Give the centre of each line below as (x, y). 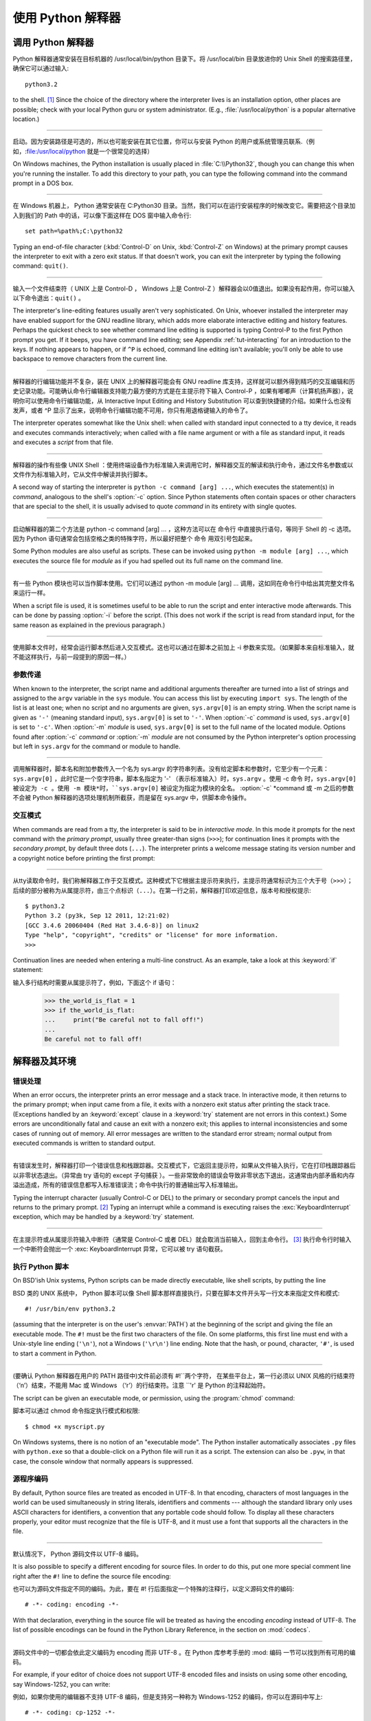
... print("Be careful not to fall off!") (124, 1020)
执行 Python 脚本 (41, 1267)
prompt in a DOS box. (43, 183)
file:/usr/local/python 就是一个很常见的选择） (90, 151)
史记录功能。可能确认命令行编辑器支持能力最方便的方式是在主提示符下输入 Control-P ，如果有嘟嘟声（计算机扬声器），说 (183, 391)
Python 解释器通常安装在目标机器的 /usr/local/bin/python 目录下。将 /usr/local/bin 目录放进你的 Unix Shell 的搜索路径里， (184, 59)
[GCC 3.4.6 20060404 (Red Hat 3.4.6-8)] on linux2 (112, 925)
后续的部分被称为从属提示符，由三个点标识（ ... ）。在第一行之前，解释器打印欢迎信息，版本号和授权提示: (162, 890)
